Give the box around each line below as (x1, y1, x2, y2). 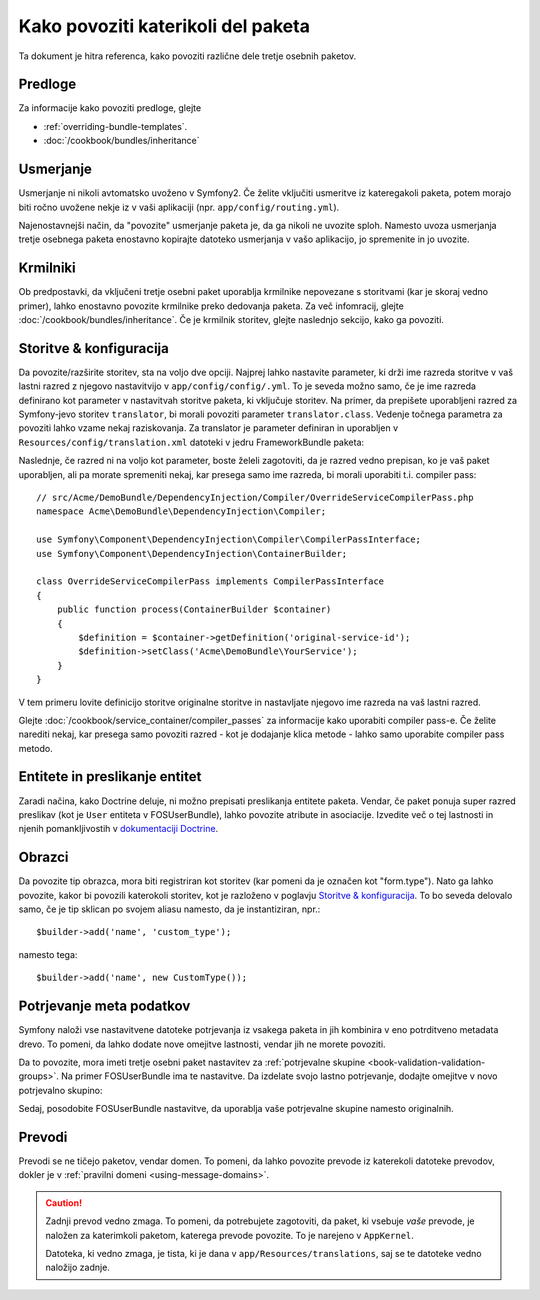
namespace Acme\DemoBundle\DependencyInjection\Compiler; (36, 506, 327, 517)
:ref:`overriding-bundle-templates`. (43, 120, 188, 132)
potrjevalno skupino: (18, 1084, 103, 1096)
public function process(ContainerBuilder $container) (56, 604, 332, 615)
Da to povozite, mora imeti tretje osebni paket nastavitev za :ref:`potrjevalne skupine (18, 1056, 366, 1068)
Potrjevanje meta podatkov (18, 998, 191, 1015)
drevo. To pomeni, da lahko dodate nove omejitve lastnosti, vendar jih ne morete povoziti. (18, 1038, 386, 1050)
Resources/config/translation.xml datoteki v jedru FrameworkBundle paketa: (18, 436, 365, 448)
